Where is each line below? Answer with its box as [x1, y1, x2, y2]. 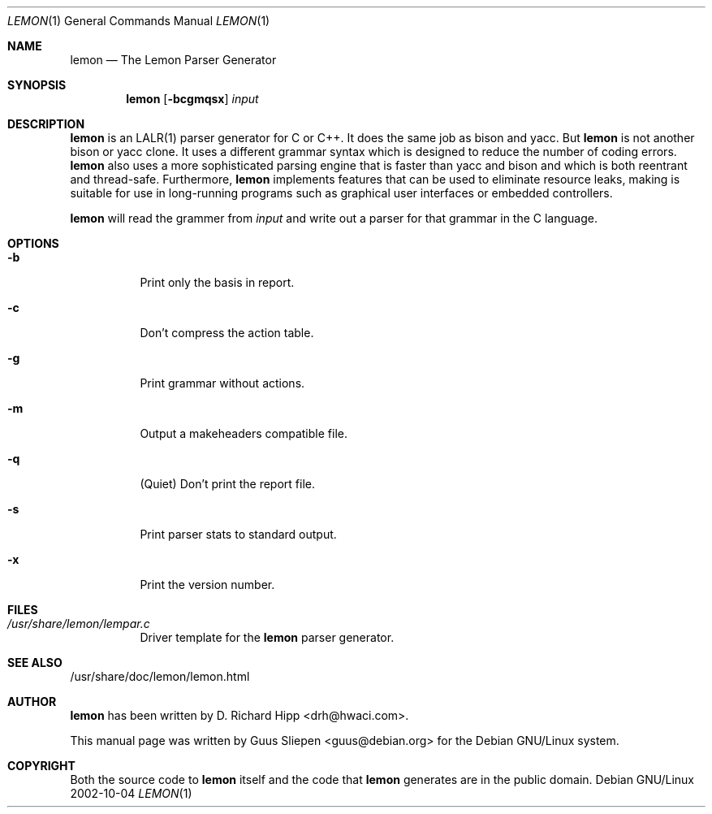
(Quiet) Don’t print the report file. [140, 477, 315, 491]
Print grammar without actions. [140, 376, 305, 390]
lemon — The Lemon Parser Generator [70, 53, 277, 67]
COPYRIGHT [7, 759, 76, 773]
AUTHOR [7, 695, 57, 708]
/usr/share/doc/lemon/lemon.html [70, 669, 250, 683]
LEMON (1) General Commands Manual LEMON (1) [7, 14, 270, 28]
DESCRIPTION [7, 117, 85, 131]
